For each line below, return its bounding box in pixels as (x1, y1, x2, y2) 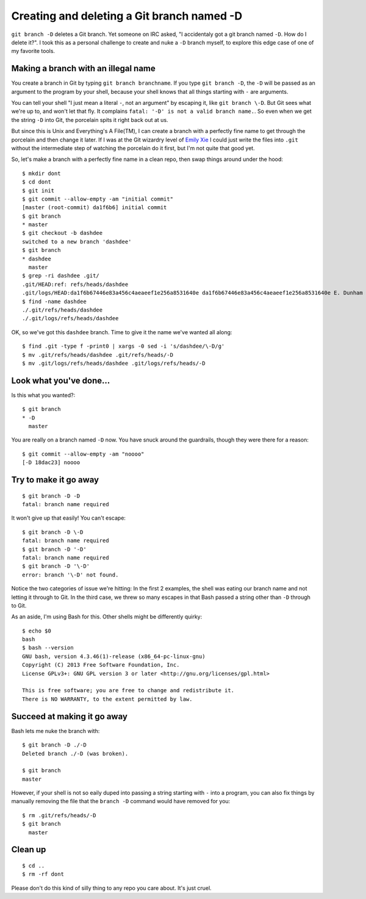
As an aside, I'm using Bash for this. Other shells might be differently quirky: (11, 613, 203, 620)
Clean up (11, 845, 46, 855)
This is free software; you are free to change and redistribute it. (22, 687, 235, 694)
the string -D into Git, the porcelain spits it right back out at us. (11, 116, 168, 123)
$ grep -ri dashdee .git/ (22, 272, 100, 279)
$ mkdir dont (22, 170, 61, 177)
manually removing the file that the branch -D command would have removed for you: (11, 798, 231, 805)
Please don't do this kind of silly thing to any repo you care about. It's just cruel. (11, 884, 212, 892)
